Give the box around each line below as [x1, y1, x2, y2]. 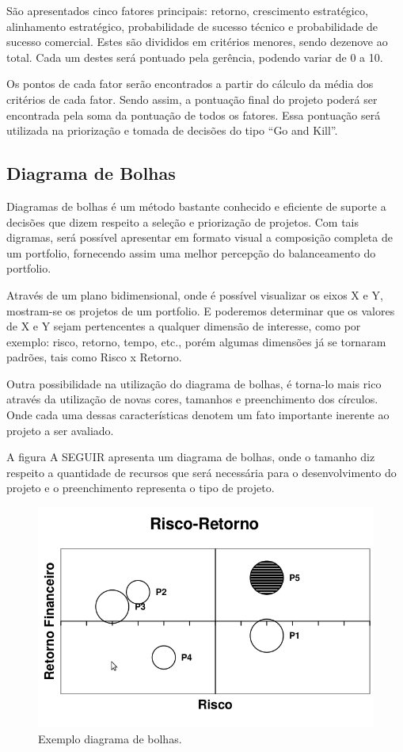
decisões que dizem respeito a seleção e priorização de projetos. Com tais [6, 213, 359, 230]
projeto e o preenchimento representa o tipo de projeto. [6, 479, 275, 496]
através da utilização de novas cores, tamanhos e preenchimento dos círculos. [6, 391, 378, 407]
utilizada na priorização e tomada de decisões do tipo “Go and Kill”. [6, 122, 338, 139]
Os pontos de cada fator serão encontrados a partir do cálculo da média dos [6, 75, 374, 92]
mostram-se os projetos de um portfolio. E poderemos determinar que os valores [6, 302, 395, 319]
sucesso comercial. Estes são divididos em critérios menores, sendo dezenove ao [6, 33, 388, 50]
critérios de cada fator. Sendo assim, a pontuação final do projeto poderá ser [6, 90, 378, 107]
